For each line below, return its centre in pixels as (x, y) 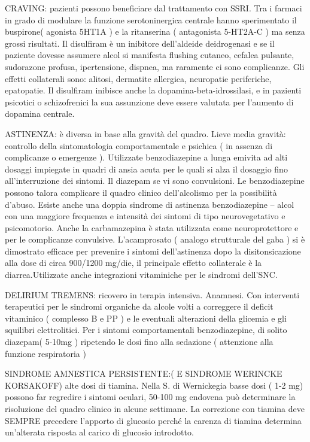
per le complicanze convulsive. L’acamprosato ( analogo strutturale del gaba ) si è (155, 239)
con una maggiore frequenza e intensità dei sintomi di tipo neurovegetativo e (145, 216)
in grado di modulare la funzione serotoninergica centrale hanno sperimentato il (151, 19)
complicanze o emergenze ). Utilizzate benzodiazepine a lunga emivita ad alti (146, 157)
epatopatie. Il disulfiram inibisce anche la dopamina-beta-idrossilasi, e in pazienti (153, 90)
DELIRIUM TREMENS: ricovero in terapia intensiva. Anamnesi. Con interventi (152, 294)
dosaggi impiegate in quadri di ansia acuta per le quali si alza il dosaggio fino (146, 169)
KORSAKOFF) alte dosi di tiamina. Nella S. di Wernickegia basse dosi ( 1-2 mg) (154, 385)
